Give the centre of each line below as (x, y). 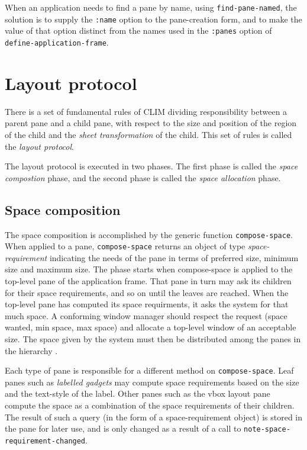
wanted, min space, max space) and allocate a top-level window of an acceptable (151, 327)
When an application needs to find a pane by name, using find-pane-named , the (151, 7)
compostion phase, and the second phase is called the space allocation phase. (143, 177)
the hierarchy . (31, 350)
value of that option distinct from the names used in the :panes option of (138, 30)
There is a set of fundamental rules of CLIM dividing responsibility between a (146, 111)
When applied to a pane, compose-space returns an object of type (125, 246)
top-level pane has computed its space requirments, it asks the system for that (147, 304)
